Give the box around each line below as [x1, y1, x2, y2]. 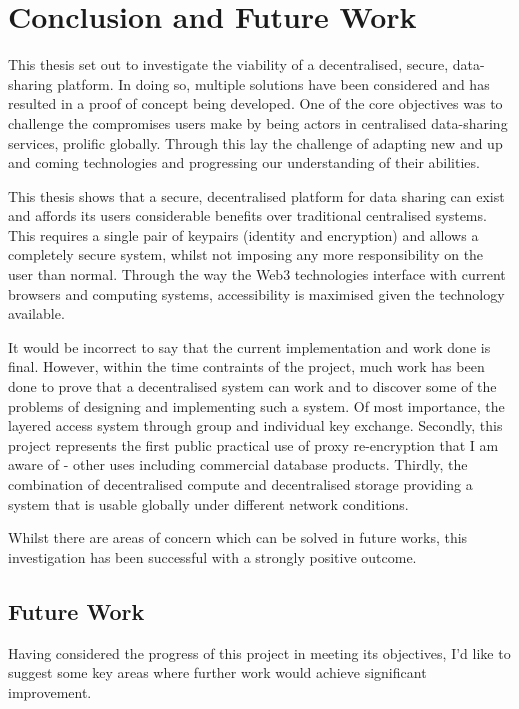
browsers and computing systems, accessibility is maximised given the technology [8, 283, 505, 304]
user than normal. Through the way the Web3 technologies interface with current [8, 264, 506, 285]
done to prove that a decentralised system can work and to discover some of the [8, 376, 497, 397]
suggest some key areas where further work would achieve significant [8, 662, 427, 683]
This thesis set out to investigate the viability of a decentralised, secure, [8, 54, 449, 75]
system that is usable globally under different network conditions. [8, 493, 409, 514]
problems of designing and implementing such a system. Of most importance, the [8, 395, 505, 416]
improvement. [8, 681, 92, 702]
